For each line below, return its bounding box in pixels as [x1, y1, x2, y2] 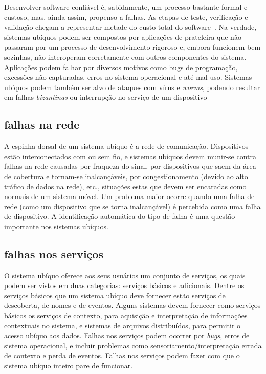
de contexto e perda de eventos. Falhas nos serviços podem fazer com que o [4, 350, 240, 361]
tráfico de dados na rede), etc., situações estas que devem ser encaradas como [4, 181, 247, 191]
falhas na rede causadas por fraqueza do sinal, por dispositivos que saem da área [4, 161, 256, 171]
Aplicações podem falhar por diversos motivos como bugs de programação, [4, 61, 238, 72]
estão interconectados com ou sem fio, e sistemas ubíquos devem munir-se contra [4, 150, 256, 161]
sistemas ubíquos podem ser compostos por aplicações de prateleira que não [4, 31, 241, 42]
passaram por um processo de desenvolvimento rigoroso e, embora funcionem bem [4, 41, 261, 52]
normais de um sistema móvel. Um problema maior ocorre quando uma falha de [4, 191, 255, 202]
